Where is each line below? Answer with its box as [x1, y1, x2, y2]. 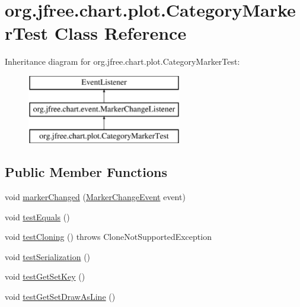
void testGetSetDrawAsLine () [5, 290, 116, 303]
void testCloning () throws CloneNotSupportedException [5, 230, 212, 243]
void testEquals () [5, 210, 70, 223]
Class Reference [54, 21, 187, 45]
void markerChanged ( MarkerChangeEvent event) [5, 191, 186, 203]
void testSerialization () [5, 250, 91, 262]
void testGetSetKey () [5, 270, 85, 283]
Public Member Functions [5, 163, 167, 181]
